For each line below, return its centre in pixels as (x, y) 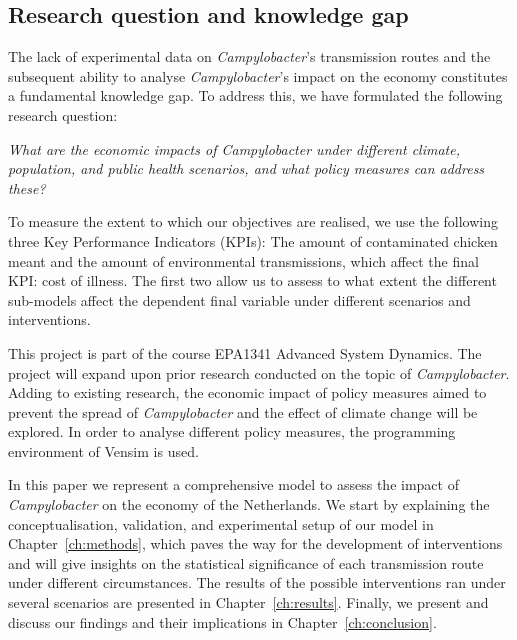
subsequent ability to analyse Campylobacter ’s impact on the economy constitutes (258, 75)
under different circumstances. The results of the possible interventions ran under (257, 582)
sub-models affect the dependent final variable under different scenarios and (239, 299)
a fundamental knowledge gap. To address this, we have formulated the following (255, 95)
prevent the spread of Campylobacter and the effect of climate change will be (243, 411)
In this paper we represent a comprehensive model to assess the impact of (233, 484)
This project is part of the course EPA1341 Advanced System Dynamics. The (245, 352)
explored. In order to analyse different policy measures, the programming (232, 431)
